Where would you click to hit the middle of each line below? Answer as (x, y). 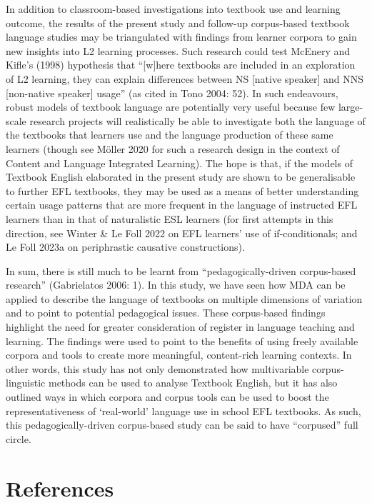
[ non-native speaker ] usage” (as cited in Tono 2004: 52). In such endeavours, (172, 93)
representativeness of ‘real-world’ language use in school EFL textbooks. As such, (184, 410)
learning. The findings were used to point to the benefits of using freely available (182, 340)
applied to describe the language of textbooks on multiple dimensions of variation (184, 298)
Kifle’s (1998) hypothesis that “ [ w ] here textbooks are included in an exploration (181, 65)
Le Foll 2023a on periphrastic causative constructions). (125, 247)
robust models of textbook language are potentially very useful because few (171, 107)
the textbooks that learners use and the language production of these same (170, 135)
